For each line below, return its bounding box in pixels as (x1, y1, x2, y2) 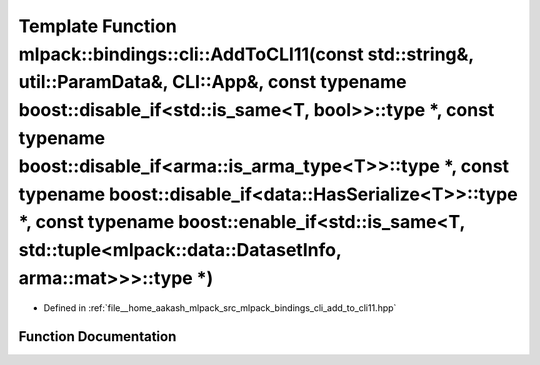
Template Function (18, 15, 177, 37)
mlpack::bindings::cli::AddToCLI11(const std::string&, (18, 43, 474, 65)
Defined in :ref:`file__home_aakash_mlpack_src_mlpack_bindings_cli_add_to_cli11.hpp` (43, 301, 397, 314)
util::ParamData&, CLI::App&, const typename (18, 71, 407, 94)
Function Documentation (18, 328, 177, 345)
